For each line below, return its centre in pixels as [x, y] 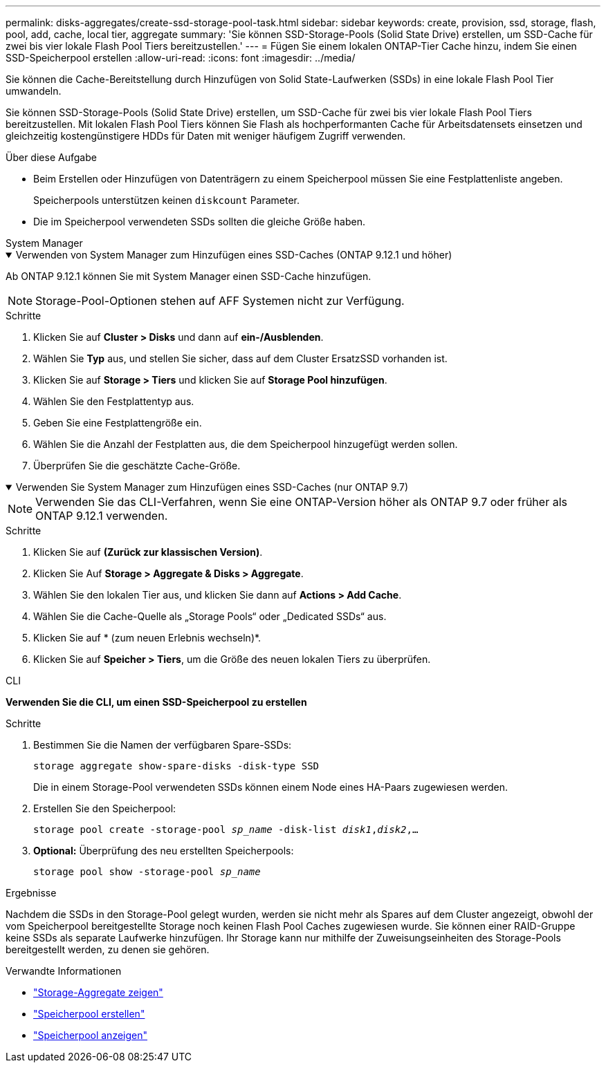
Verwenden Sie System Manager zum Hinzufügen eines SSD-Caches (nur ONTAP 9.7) [212, 487]
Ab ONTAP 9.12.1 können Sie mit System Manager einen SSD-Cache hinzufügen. [189, 276]
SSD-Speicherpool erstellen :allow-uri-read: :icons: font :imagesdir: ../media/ [181, 58]
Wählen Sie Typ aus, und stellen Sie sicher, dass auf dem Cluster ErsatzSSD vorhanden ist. [240, 358]
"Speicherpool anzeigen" [90, 1035]
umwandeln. [34, 91]
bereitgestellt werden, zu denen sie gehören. [108, 949]
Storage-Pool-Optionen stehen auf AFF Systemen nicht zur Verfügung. [220, 301]
